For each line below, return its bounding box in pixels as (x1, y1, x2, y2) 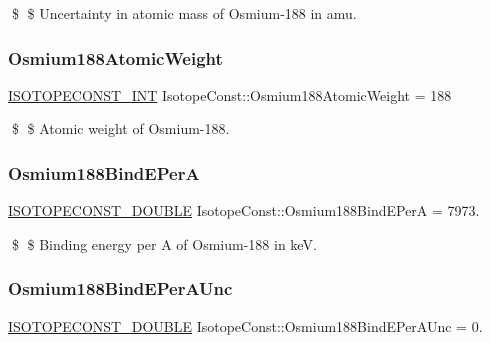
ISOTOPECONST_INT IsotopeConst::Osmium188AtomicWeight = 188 (8, 84, 452, 105)
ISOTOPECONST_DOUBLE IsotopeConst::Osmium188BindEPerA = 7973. (8, 200, 480, 221)
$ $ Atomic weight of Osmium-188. (11, 118, 230, 139)
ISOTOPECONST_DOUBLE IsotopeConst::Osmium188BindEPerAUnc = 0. (8, 315, 483, 336)
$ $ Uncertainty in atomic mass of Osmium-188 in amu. (11, 3, 357, 23)
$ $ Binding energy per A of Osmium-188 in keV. (11, 233, 317, 254)
